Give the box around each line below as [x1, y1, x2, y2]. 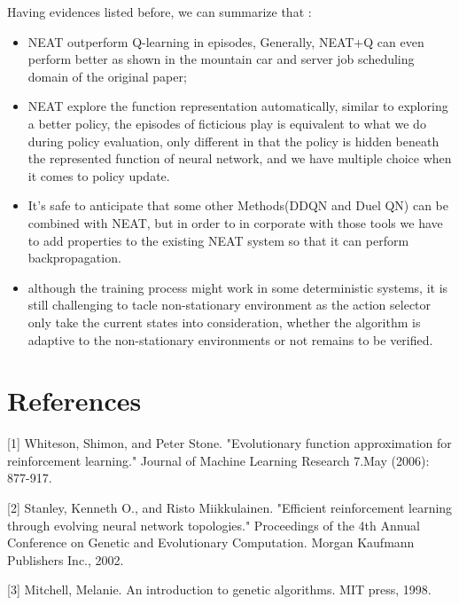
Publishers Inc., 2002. [7, 550, 124, 569]
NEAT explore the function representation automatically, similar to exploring [27, 97, 448, 115]
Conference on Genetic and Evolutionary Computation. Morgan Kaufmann [7, 533, 415, 552]
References [7, 382, 142, 419]
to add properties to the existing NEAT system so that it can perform [27, 231, 409, 249]
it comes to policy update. [27, 166, 170, 185]
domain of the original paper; [27, 67, 187, 85]
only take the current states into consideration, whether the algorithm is [27, 312, 421, 331]
